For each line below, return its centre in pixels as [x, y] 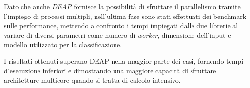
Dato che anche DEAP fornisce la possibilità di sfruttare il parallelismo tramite [122, 6]
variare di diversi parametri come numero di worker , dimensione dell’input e [117, 35]
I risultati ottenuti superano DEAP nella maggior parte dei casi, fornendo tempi [124, 61]
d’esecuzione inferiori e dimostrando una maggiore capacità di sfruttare [110, 70]
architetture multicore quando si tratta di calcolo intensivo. [92, 80]
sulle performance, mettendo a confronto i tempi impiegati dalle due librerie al [121, 26]
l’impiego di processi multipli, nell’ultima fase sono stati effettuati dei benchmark [125, 16]
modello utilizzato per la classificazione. [63, 44]
